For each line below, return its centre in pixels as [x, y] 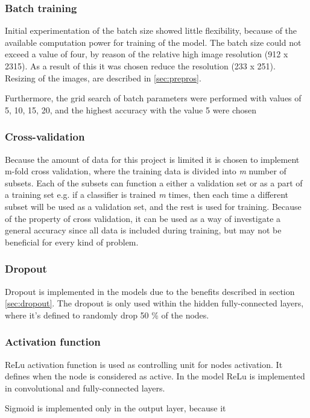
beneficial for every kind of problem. [72, 242]
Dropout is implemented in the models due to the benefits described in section [150, 291]
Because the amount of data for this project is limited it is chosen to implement [152, 159]
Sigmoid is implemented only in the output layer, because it [115, 408]
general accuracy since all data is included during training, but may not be [143, 230]
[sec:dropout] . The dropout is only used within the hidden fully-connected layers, [154, 303]
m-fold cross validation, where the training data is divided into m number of [146, 171]
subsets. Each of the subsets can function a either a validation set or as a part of [154, 182]
